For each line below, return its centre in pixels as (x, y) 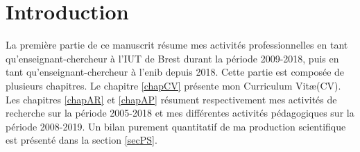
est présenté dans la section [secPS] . (82, 140)
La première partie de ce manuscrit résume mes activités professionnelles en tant (177, 45)
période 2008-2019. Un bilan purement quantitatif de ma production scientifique (176, 126)
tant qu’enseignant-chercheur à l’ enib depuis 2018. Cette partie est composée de (175, 72)
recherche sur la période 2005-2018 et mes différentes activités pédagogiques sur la (180, 113)
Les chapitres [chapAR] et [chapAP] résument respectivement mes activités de (171, 99)
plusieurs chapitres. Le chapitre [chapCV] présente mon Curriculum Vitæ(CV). (173, 85)
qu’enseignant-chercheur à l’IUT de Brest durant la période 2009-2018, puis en (172, 58)
